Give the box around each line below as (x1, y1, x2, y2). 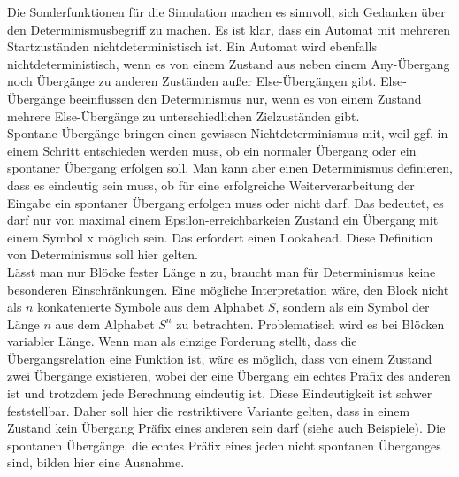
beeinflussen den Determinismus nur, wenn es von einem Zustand (69, 88, 422, 107)
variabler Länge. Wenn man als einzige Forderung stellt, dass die (7, 332, 357, 350)
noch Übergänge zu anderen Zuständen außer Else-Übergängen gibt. (7, 72, 377, 90)
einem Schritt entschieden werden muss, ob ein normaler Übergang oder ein (7, 141, 417, 159)
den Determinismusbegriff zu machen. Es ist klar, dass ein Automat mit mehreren (7, 19, 451, 38)
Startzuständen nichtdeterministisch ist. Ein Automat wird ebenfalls (7, 37, 378, 56)
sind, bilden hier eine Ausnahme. (7, 453, 185, 472)
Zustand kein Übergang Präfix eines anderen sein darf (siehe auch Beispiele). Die (7, 419, 446, 437)
